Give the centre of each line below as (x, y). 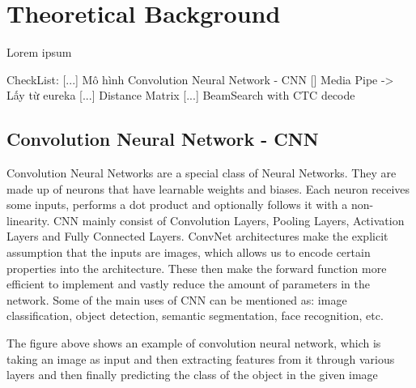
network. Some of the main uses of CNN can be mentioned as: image (177, 299)
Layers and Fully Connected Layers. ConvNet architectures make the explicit (197, 236)
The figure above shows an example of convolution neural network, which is (194, 343)
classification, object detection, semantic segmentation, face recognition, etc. (195, 316)
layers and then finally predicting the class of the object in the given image (192, 375)
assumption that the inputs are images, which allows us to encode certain (189, 252)
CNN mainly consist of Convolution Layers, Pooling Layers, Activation (229, 220)
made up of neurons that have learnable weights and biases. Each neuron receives (208, 188)
